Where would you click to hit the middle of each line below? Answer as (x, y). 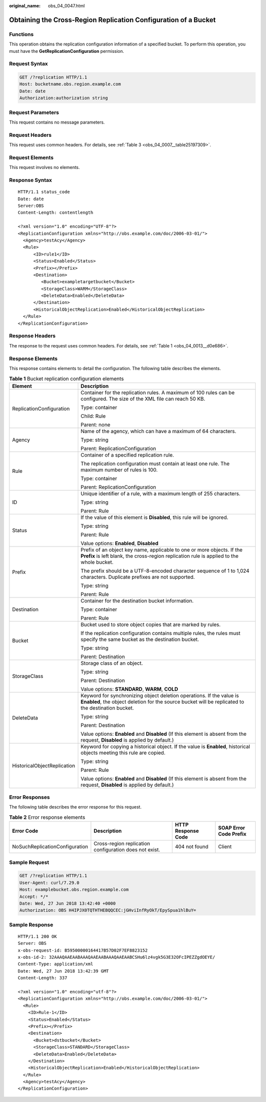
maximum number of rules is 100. (119, 469)
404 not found (192, 847)
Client (225, 847)
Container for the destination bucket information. (137, 600)
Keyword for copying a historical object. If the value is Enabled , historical (165, 746)
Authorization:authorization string (64, 98)
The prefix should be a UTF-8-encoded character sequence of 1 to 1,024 (165, 571)
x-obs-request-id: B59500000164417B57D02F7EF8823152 (83, 950)
